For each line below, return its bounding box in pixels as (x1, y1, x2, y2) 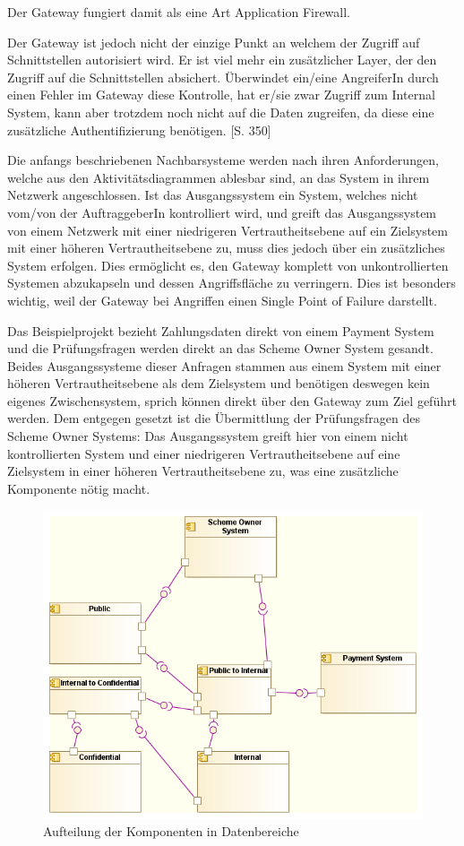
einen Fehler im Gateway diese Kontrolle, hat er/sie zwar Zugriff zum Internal (7, 85, 435, 104)
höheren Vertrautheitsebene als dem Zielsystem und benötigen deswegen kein (7, 374, 430, 393)
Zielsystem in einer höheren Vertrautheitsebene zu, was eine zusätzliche (7, 462, 399, 480)
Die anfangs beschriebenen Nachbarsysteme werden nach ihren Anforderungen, (7, 151, 439, 169)
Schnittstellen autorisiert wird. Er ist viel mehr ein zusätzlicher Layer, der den (7, 50, 437, 69)
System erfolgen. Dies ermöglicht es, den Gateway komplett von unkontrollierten (7, 255, 449, 274)
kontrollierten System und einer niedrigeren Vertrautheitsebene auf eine (7, 444, 400, 462)
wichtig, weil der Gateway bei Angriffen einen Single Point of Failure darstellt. (7, 290, 437, 309)
